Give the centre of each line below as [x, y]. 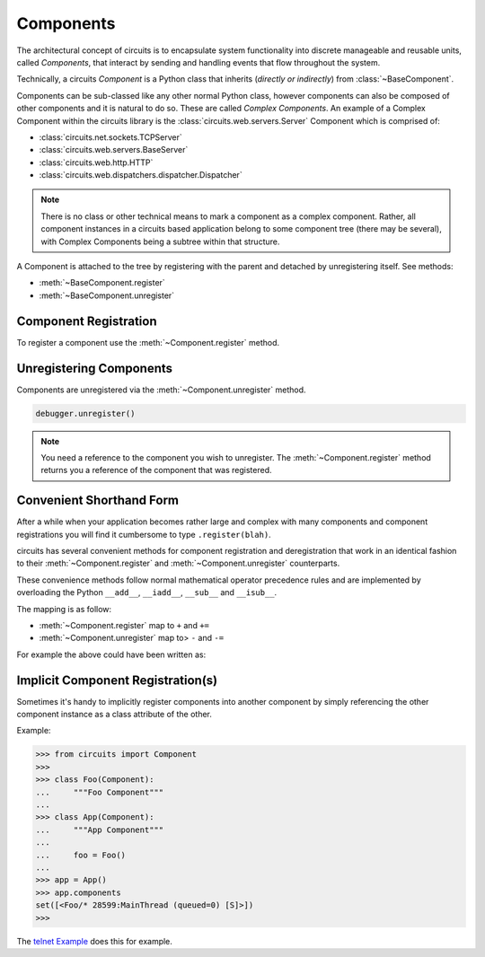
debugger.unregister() [85, 413]
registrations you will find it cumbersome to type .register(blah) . [144, 534]
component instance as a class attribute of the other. [115, 715]
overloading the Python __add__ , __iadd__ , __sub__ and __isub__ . [147, 593]
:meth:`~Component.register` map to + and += [124, 625]
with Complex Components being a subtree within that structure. [160, 241]
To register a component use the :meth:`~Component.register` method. [148, 342]
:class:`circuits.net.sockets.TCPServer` [111, 137]
